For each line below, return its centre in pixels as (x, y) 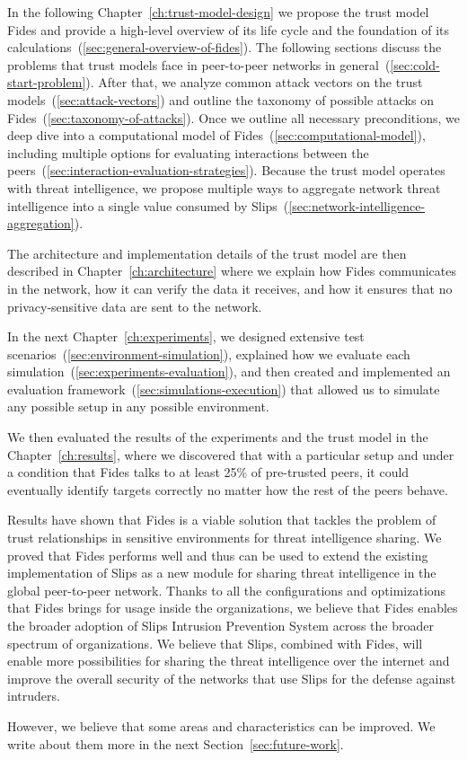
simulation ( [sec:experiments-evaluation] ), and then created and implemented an (229, 371)
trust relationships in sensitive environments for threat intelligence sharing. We (225, 538)
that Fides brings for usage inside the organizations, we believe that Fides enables (233, 608)
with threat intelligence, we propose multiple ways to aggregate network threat (224, 187)
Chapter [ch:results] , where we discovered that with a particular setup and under (231, 454)
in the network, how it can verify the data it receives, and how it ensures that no (230, 288)
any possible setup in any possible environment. (138, 407)
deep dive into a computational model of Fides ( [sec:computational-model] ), (216, 135)
